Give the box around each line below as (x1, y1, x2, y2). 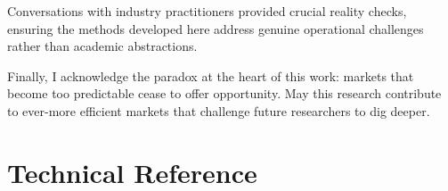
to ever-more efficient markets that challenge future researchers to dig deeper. (7, 101, 430, 120)
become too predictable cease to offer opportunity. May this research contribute (7, 84, 442, 103)
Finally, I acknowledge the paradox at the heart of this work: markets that (7, 66, 414, 85)
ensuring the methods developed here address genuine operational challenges (7, 19, 424, 37)
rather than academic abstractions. (7, 37, 198, 55)
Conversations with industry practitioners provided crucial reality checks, (7, 2, 407, 20)
